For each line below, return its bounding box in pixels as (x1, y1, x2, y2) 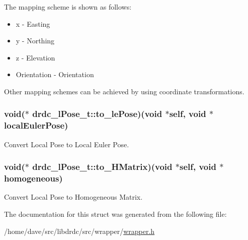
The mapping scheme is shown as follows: (4, 2, 132, 12)
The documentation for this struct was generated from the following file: (4, 209, 227, 219)
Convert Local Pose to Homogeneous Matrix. (4, 192, 143, 202)
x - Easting (16, 18, 50, 29)
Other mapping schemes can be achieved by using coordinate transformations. (4, 86, 244, 96)
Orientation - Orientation (16, 69, 94, 80)
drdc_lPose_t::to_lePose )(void (32, 107, 162, 120)
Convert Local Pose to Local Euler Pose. (4, 139, 129, 149)
